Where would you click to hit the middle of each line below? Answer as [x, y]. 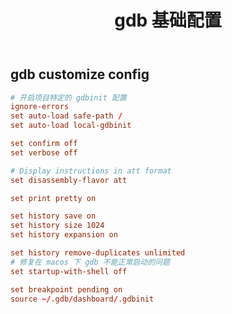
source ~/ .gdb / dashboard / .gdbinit [82, 299]
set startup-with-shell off [69, 271]
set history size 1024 [57, 226]
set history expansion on [64, 235]
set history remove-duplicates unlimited [98, 253]
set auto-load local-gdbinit [71, 126]
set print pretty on [53, 198]
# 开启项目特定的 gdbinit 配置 [68, 97]
